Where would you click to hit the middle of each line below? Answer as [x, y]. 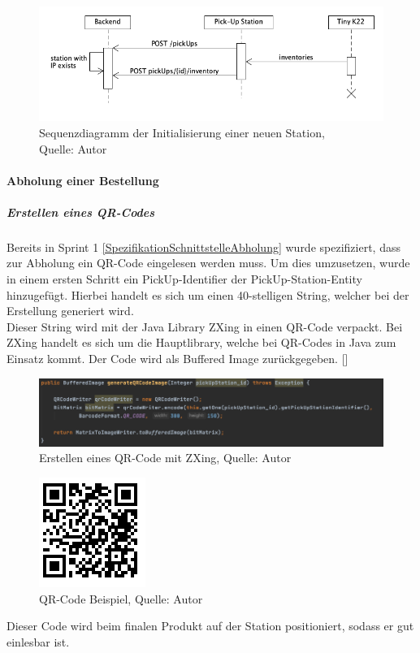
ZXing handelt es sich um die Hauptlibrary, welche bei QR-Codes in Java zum [201, 342]
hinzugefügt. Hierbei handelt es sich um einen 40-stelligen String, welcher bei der [208, 294]
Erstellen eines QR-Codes [81, 212]
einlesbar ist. [38, 641]
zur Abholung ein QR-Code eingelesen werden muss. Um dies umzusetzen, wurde [208, 263]
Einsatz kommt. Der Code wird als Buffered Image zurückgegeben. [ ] [178, 359]
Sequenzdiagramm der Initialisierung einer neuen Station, [182, 132]
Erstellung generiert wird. [70, 311]
